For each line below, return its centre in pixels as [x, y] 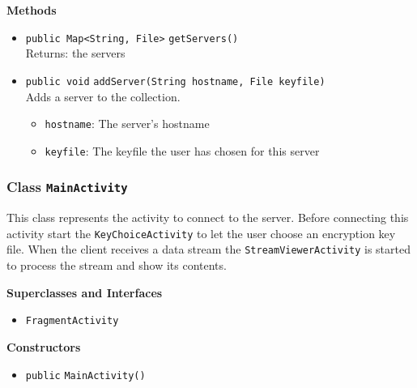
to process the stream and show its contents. [117, 265]
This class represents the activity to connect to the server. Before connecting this [208, 217]
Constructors [44, 346]
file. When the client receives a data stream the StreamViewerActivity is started [209, 249]
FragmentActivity [72, 321]
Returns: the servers [75, 53]
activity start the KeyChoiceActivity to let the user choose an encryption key [201, 233]
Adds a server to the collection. [103, 96]
